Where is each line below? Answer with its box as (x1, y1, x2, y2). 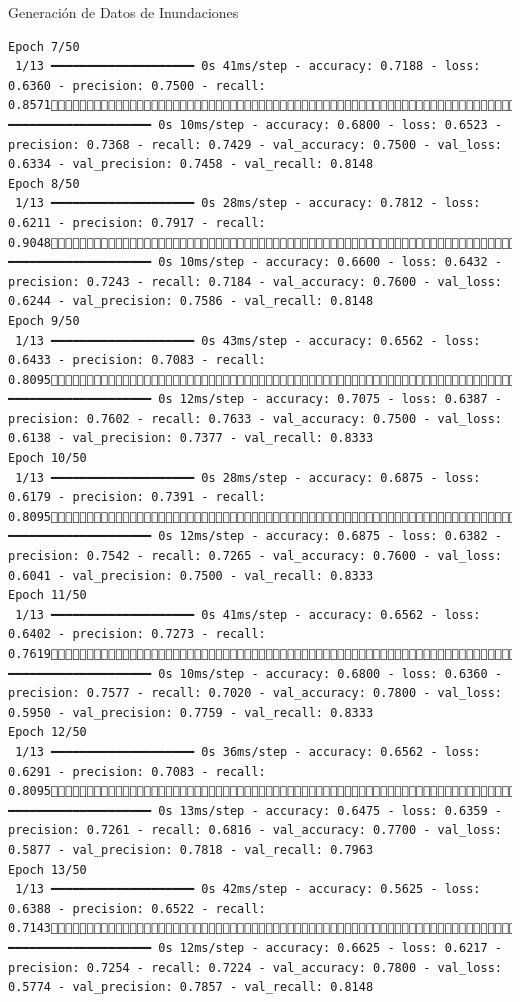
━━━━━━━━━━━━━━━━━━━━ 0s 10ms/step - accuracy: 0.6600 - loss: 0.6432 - (8, 255, 502, 270)
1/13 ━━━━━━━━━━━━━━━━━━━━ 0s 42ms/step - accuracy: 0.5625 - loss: (15, 882, 481, 897)
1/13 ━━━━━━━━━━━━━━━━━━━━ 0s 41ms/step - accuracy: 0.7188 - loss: (15, 59, 481, 74)
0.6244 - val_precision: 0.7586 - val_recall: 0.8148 (8, 294, 374, 309)
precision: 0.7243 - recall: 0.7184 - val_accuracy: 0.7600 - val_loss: (8, 274, 502, 289)
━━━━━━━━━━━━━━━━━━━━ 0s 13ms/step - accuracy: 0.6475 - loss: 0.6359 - (8, 803, 502, 818)
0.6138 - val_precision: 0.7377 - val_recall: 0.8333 (8, 431, 374, 446)
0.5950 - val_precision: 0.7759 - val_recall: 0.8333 (8, 705, 374, 720)
